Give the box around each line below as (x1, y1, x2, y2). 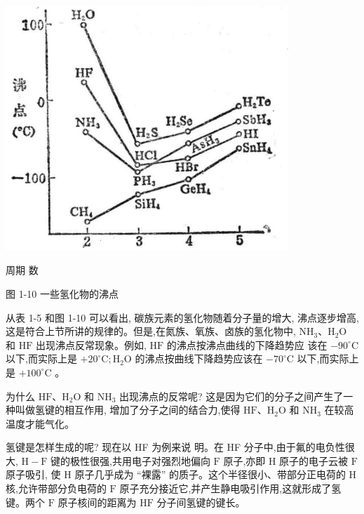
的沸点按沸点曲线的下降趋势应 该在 (166, 337, 328, 352)
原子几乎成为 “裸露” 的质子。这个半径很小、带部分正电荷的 (74, 467, 346, 482)
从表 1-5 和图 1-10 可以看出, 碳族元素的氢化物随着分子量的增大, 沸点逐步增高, (6, 310, 359, 324)
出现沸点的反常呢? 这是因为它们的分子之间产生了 (119, 388, 344, 403)
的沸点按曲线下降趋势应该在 (135, 351, 263, 366)
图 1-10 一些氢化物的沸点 (6, 286, 119, 301)
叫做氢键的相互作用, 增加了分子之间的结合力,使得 (15, 402, 241, 417)
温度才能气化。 (6, 416, 74, 430)
